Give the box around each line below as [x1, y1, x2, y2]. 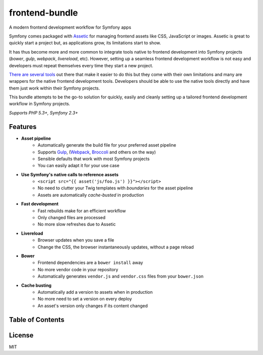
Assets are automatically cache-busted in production [38, 192, 144, 198]
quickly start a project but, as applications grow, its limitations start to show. [9, 40, 161, 46]
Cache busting [21, 282, 52, 288]
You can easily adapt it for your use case [38, 163, 119, 168]
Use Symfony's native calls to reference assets [21, 171, 119, 177]
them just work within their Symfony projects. [9, 85, 100, 91]
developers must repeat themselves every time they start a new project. [9, 62, 153, 68]
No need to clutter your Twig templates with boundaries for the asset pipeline [38, 185, 193, 191]
